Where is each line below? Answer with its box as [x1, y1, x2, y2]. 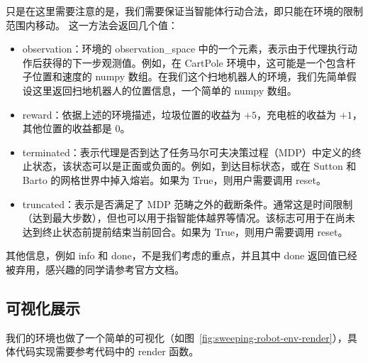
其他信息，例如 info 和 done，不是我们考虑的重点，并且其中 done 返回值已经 [6, 248, 357, 263]
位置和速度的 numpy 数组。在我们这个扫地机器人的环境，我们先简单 [32, 69, 347, 84]
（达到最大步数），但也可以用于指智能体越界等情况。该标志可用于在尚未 [22, 210, 355, 225]
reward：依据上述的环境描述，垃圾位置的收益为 [22, 107, 241, 121]
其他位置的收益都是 [22, 121, 112, 136]
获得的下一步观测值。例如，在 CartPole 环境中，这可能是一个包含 [42, 55, 346, 70]
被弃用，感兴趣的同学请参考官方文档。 [6, 261, 184, 276]
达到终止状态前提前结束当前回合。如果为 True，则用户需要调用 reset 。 [22, 224, 348, 239]
